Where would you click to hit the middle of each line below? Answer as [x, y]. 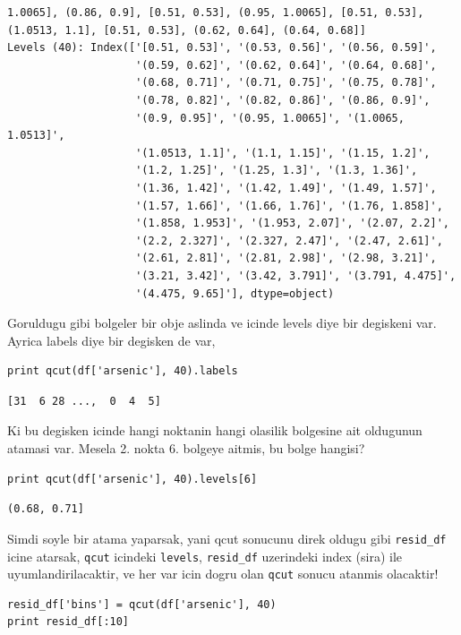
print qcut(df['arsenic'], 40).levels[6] [132, 479]
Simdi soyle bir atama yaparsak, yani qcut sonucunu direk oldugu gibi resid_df [227, 538]
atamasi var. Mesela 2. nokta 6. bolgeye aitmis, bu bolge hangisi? [186, 448]
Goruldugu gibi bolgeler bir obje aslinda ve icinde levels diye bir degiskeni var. [222, 323]
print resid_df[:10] [68, 622]
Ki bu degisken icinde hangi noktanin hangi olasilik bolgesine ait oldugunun [215, 430]
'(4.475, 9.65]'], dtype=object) [235, 293]
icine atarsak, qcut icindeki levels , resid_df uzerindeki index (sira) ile [205, 556]
